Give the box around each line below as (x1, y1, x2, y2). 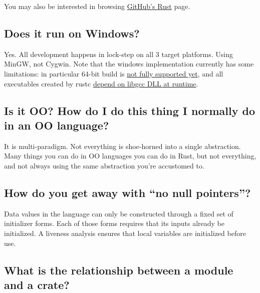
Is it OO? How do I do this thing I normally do (4, 102, 255, 118)
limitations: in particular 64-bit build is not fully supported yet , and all (4, 68, 223, 78)
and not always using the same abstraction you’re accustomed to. (4, 160, 204, 170)
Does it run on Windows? (4, 25, 140, 40)
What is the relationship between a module (4, 262, 233, 277)
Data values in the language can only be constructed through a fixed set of (4, 208, 233, 218)
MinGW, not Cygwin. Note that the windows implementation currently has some (4, 58, 254, 69)
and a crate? (4, 276, 70, 292)
